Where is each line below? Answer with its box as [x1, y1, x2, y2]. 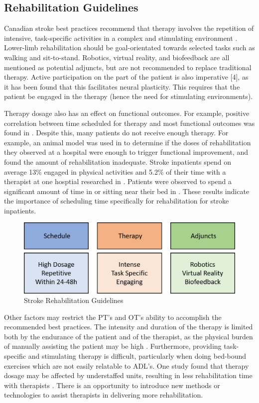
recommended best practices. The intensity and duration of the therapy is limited [4, 321, 253, 332]
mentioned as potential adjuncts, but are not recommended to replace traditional [4, 62, 252, 72]
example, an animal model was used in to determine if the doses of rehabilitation [4, 137, 251, 147]
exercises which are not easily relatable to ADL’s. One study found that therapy [4, 360, 249, 371]
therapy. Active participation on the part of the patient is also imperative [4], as [4, 72, 249, 82]
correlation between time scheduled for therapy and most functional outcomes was [4, 117, 255, 128]
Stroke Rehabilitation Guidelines [24, 295, 124, 305]
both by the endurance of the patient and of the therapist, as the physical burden [4, 331, 253, 341]
